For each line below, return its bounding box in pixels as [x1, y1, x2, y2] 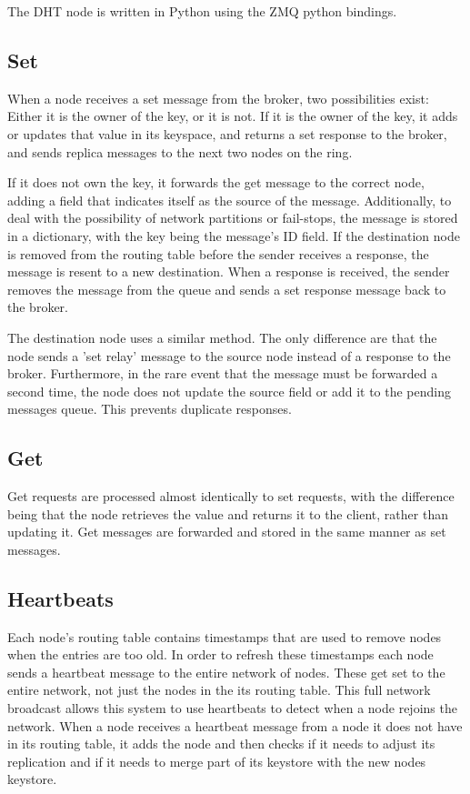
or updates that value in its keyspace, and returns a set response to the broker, [7, 124, 447, 143]
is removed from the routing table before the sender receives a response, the [7, 244, 429, 263]
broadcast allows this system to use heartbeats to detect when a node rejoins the [7, 699, 457, 718]
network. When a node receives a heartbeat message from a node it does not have [7, 716, 463, 735]
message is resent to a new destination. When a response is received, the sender [7, 262, 450, 281]
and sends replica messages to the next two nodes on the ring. [7, 142, 353, 161]
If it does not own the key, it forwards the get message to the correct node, [7, 173, 425, 192]
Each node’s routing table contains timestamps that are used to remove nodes [7, 627, 442, 646]
